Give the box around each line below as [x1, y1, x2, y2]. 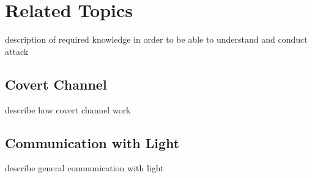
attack [5, 44, 29, 57]
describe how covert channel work [5, 103, 131, 116]
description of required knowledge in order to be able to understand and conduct [5, 33, 308, 46]
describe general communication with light [5, 162, 164, 174]
